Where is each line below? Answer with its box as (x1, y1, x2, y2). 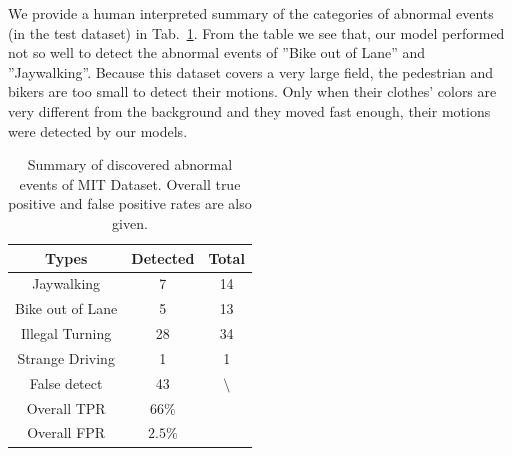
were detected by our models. (8, 120, 188, 141)
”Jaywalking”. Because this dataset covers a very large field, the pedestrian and (8, 61, 494, 82)
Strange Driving (17, 347, 115, 368)
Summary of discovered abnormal (27, 154, 233, 175)
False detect (29, 372, 103, 393)
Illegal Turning (20, 323, 112, 344)
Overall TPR (26, 397, 106, 418)
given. (112, 212, 148, 233)
